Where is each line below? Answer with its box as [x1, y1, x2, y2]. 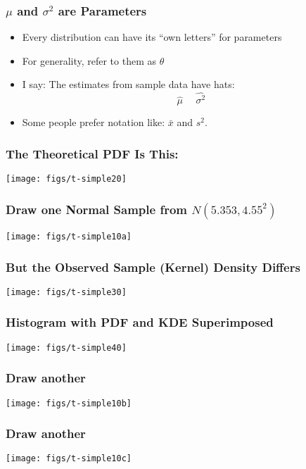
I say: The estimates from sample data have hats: [22, 77, 235, 92]
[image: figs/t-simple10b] [6, 398, 132, 408]
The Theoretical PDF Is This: [6, 144, 179, 162]
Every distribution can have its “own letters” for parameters [22, 30, 282, 44]
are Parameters [58, 1, 147, 19]
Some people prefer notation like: [22, 115, 165, 130]
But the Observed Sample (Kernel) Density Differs [6, 258, 300, 275]
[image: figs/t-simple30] [6, 287, 127, 297]
